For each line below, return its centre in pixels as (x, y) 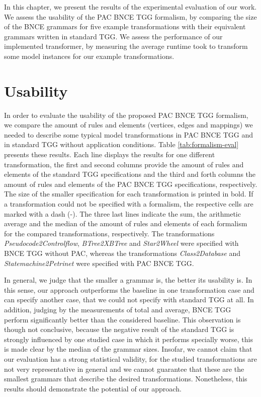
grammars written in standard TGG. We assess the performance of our (113, 36)
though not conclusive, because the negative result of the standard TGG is (119, 329)
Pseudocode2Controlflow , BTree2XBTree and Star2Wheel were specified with (121, 243)
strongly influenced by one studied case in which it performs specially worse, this (128, 339)
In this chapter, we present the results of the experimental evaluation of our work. (130, 7)
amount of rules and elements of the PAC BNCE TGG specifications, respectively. (131, 184)
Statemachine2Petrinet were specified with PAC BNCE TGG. (99, 263)
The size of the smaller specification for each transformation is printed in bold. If (129, 194)
